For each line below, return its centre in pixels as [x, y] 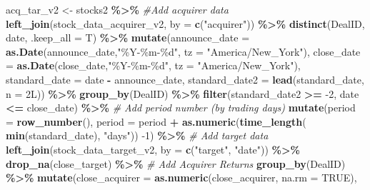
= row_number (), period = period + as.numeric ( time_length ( [156, 121]
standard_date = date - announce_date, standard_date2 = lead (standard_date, [185, 79]
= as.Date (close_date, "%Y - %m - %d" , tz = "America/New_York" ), [153, 65]
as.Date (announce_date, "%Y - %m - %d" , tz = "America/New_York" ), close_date [183, 51]
